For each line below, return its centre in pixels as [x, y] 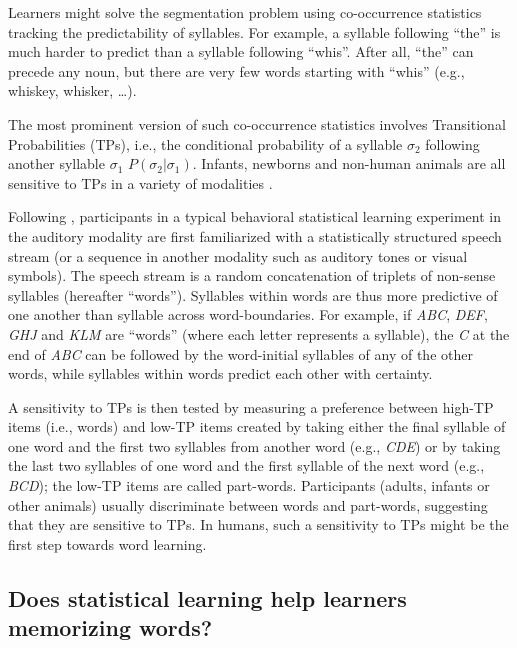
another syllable [56, 163]
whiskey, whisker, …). [72, 90]
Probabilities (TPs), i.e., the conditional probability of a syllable [205, 143]
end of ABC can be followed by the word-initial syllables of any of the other [240, 353]
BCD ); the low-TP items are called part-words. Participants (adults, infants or [249, 485]
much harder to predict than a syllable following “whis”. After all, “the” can [241, 51]
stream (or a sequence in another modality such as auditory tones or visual [238, 255]
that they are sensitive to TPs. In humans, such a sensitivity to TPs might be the [258, 524]
